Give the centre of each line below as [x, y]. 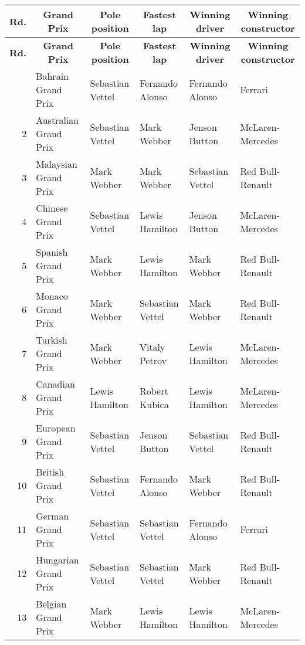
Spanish [52, 252]
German [52, 516]
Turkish [52, 340]
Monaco [52, 296]
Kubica [154, 404]
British [50, 472]
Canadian [55, 384]
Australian [57, 120]
